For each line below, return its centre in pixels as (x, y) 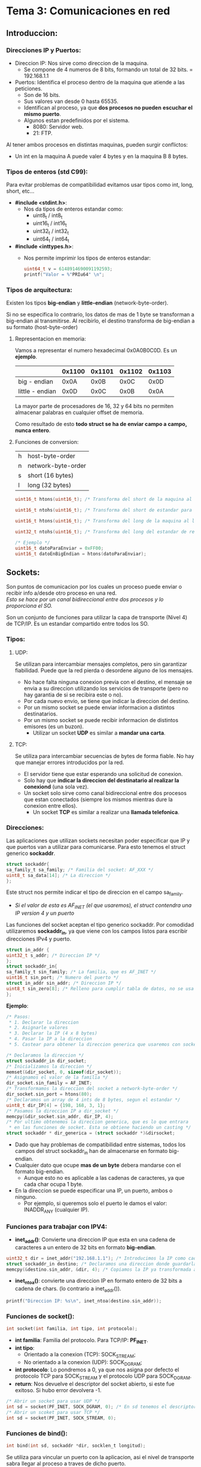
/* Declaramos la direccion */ (45, 1055)
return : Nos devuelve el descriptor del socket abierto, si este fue (95, 1384)
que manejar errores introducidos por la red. (69, 762)
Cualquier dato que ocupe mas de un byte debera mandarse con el (98, 1165)
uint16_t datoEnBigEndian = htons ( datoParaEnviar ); (80, 554)
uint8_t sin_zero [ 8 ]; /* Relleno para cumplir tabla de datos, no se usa (100, 988)
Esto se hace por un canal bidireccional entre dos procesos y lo (85, 599)
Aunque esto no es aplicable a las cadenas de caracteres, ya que (104, 1177)
